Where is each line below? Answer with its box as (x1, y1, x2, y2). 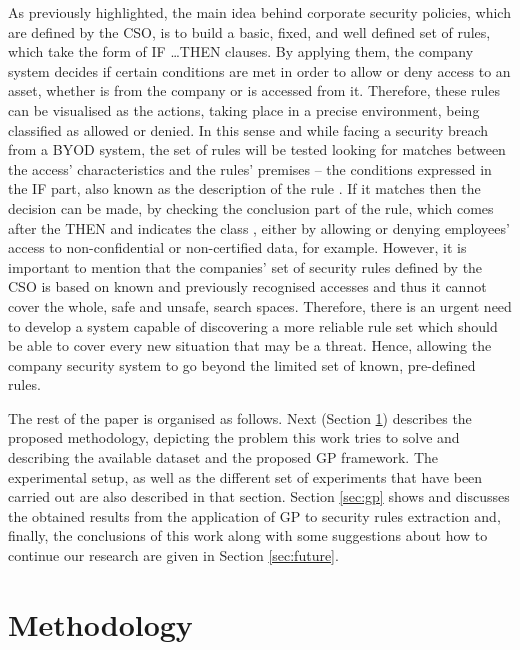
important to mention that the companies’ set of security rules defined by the (8, 256, 483, 277)
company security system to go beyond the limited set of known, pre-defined (8, 354, 476, 375)
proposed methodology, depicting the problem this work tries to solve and (8, 427, 460, 448)
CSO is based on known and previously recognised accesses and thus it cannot (8, 276, 487, 297)
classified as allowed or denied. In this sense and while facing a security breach (8, 119, 489, 140)
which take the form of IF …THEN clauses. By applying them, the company (8, 41, 474, 62)
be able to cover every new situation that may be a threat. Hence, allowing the (8, 335, 492, 356)
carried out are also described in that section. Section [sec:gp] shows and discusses (8, 486, 510, 507)
